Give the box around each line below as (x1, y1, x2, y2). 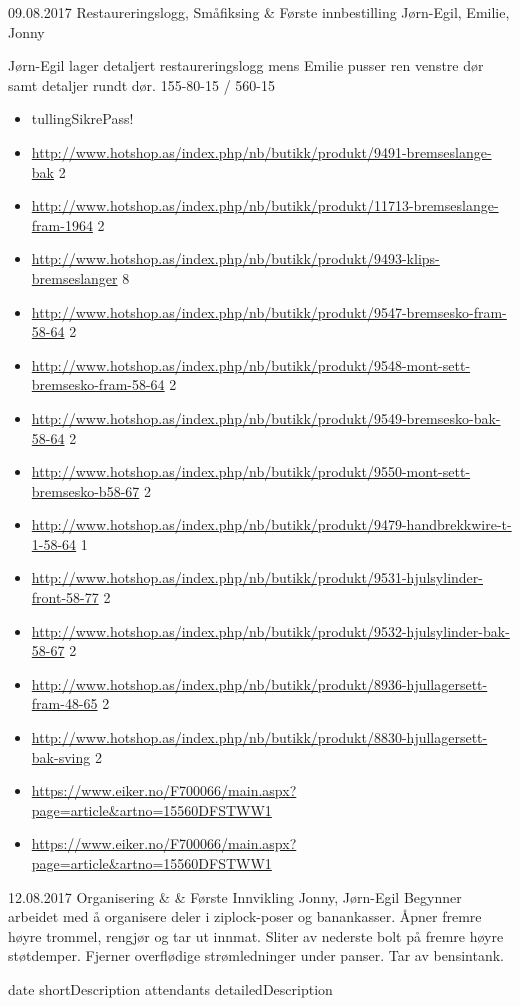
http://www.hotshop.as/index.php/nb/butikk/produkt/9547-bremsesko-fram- (31, 301, 507, 322)
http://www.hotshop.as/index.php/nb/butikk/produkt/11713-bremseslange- (31, 195, 499, 216)
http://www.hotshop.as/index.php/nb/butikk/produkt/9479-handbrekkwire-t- (31, 514, 512, 535)
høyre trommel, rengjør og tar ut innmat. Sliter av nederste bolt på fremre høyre (8, 925, 504, 946)
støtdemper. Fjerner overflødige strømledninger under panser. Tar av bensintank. (8, 945, 504, 966)
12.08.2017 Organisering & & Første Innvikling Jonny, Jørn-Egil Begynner (8, 886, 462, 907)
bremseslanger (31, 267, 118, 288)
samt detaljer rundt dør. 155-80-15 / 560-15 (8, 74, 275, 95)
